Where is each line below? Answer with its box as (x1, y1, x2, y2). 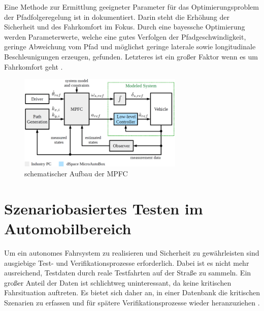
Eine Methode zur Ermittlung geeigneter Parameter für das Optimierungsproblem (4, 2, 259, 12)
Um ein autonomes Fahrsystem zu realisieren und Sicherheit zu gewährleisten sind (4, 247, 259, 258)
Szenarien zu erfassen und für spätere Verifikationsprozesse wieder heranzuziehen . (4, 297, 260, 308)
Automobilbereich (4, 218, 131, 239)
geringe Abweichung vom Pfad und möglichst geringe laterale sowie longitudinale (4, 41, 256, 52)
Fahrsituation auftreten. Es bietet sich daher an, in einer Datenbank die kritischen (4, 287, 260, 298)
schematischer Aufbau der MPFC (24, 168, 128, 179)
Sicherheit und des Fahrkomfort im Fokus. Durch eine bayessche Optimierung (4, 21, 245, 32)
